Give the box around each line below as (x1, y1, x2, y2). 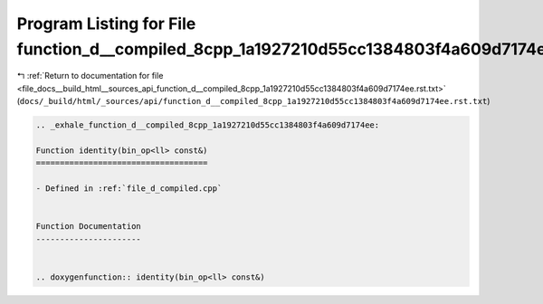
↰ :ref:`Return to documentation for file (16, 71, 164, 81)
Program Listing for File (16, 14, 196, 33)
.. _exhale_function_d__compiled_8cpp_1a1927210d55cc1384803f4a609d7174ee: (35, 120, 380, 130)
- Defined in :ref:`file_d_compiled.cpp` (35, 184, 223, 194)
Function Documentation (35, 222, 142, 232)
